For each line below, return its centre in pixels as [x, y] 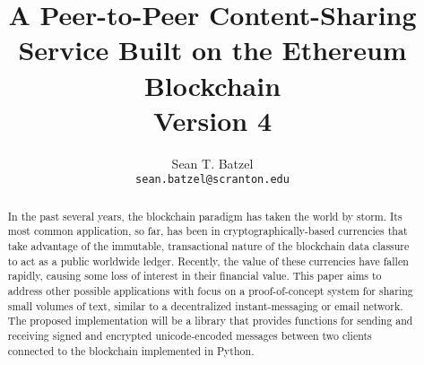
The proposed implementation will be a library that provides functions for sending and [210, 321]
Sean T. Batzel [212, 163]
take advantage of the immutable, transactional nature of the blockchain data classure [208, 246]
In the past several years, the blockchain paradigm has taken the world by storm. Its [205, 216]
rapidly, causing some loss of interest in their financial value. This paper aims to [195, 276]
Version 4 [212, 120]
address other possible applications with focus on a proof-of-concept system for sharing [210, 291]
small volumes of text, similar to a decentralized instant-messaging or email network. [205, 305]
